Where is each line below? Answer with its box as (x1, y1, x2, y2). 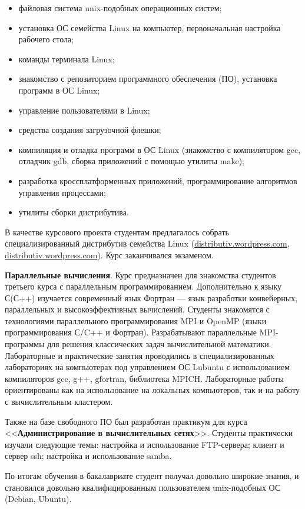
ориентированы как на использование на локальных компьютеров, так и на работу (5, 384, 300, 396)
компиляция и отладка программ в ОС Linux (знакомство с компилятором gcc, (18, 143, 301, 155)
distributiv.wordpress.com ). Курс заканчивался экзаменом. (5, 248, 214, 261)
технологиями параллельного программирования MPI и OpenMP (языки (5, 314, 267, 327)
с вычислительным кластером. (5, 395, 113, 408)
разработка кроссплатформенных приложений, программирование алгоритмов (18, 174, 297, 187)
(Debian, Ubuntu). (5, 493, 72, 505)
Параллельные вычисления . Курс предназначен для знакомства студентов (5, 268, 276, 281)
